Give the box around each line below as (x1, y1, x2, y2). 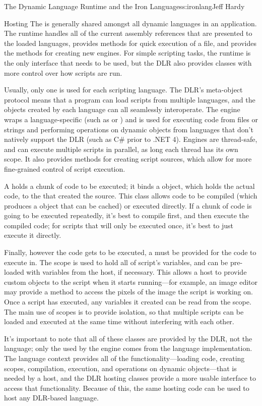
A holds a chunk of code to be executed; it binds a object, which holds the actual (4, 180, 255, 191)
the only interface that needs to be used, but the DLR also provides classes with (4, 57, 252, 68)
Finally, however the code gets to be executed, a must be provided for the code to (4, 247, 256, 258)
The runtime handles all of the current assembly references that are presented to (4, 28, 252, 38)
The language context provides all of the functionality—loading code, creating (4, 353, 245, 363)
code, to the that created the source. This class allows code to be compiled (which (4, 190, 257, 201)
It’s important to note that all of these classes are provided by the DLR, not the (4, 333, 252, 343)
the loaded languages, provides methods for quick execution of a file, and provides (4, 37, 256, 48)
